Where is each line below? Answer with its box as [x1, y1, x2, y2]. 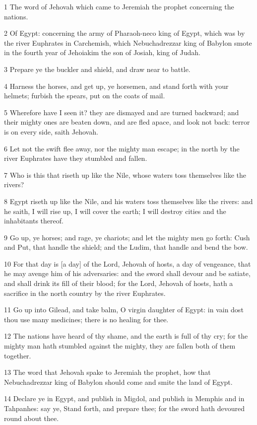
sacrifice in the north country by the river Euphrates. [4, 287, 166, 298]
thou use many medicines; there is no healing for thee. [4, 314, 169, 324]
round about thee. [4, 413, 59, 423]
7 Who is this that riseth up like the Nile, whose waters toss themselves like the [4, 169, 246, 180]
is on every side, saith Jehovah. [4, 126, 98, 137]
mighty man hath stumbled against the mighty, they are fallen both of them [4, 341, 236, 351]
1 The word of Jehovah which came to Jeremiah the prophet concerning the [4, 1, 234, 11]
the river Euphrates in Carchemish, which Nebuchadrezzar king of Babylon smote [4, 37, 252, 48]
